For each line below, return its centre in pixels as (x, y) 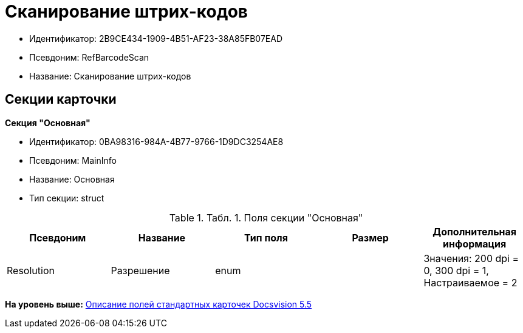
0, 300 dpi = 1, (456, 270)
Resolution (31, 270)
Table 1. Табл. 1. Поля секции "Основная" (266, 217)
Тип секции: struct (67, 198)
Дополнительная (475, 231)
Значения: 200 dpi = (471, 258)
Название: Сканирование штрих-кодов (110, 76)
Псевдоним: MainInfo (73, 160)
